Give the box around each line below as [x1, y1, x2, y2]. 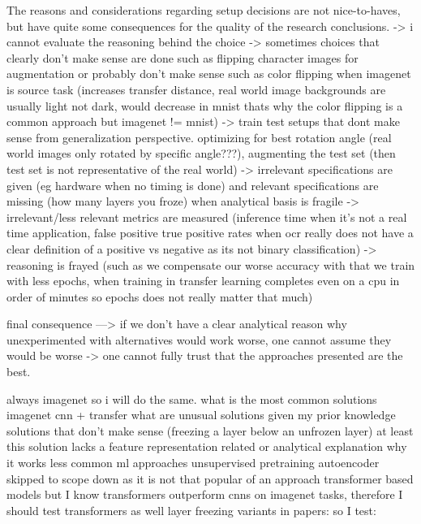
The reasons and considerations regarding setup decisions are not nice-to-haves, [6, 2, 401, 18]
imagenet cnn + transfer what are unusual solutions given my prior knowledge [6, 406, 396, 423]
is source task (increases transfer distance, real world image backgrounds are [6, 80, 386, 97]
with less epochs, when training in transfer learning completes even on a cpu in [6, 272, 400, 289]
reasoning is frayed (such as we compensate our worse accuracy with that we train [6, 256, 415, 273]
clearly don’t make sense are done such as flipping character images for [6, 49, 359, 66]
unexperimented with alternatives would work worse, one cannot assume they [6, 331, 392, 348]
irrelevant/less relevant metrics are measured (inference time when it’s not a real [6, 208, 407, 225]
